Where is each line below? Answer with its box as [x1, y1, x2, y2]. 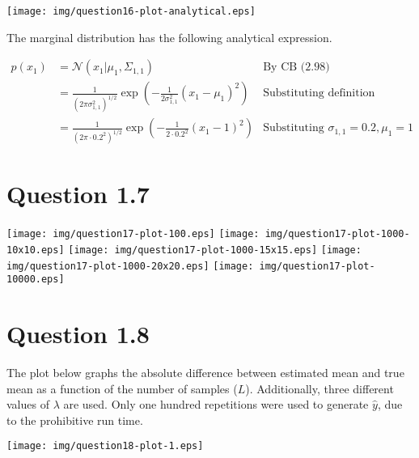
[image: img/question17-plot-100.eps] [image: [6, 228, 260, 240]
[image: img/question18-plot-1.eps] [6, 440, 204, 452]
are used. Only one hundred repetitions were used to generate [63, 396, 369, 413]
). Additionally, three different [245, 380, 394, 397]
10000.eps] [6, 274, 65, 286]
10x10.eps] [6, 244, 65, 256]
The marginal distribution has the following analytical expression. [6, 28, 332, 45]
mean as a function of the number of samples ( [6, 380, 238, 397]
